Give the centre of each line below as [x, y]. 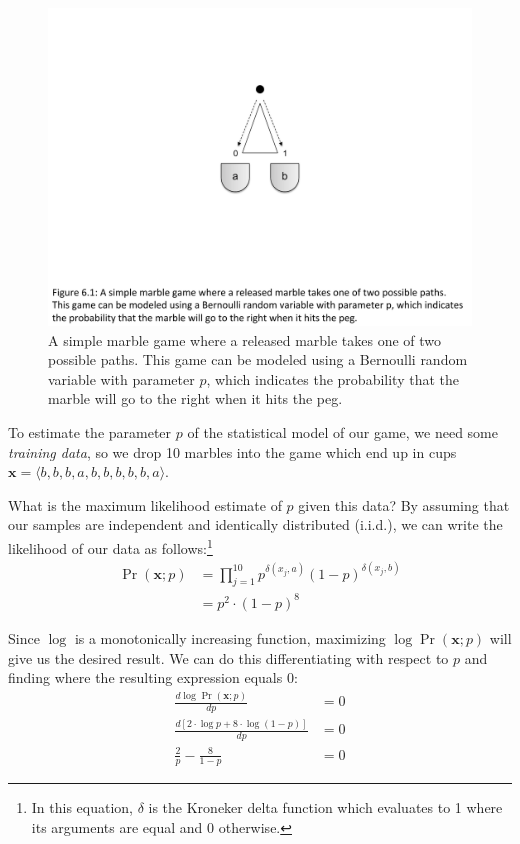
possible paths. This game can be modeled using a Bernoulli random [258, 359]
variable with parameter [121, 378]
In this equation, [82, 807]
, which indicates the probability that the [332, 378]
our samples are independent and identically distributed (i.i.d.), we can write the [255, 524]
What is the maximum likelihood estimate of [145, 504]
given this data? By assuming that [404, 504]
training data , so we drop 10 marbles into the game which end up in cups [232, 451]
